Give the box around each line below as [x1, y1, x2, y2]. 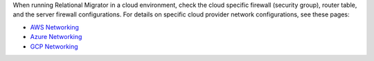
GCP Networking [30, 42, 79, 51]
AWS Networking [30, 23, 80, 31]
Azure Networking [30, 33, 82, 41]
